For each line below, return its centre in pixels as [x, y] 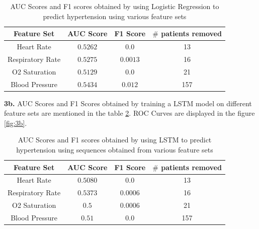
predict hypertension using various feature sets [115, 16]
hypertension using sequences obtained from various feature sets [115, 150]
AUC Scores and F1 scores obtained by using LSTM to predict [115, 140]
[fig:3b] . [16, 123]
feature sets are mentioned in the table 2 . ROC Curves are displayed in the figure [129, 113]
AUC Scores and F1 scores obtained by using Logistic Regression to [115, 6]
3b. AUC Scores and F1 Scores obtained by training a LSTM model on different [128, 103]
